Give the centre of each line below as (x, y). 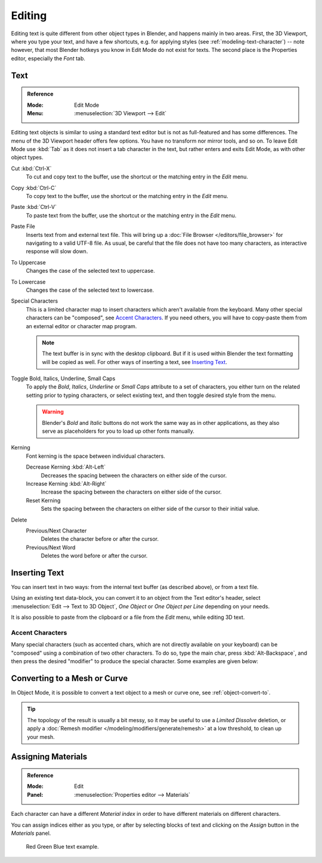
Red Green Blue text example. (62, 847)
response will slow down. (57, 251)
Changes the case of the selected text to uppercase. (90, 271)
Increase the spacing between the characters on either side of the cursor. (131, 492)
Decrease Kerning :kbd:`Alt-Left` (66, 467)
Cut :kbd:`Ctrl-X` (31, 168)
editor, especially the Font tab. (48, 58)
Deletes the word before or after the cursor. (94, 556)
